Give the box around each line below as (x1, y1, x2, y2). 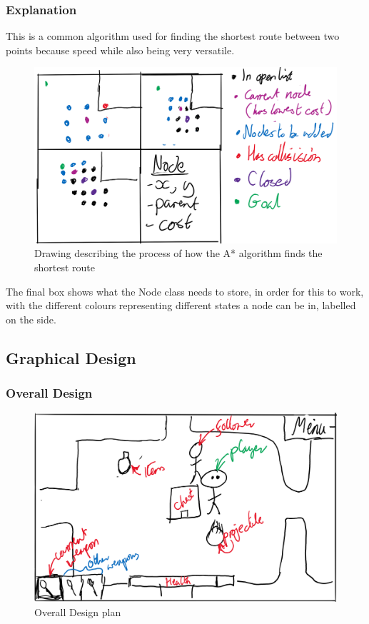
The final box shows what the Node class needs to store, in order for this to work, (6, 283, 364, 298)
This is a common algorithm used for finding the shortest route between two (6, 29, 340, 44)
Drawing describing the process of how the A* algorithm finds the (34, 246, 323, 261)
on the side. (6, 311, 56, 326)
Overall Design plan (34, 604, 121, 619)
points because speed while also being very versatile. (6, 42, 235, 57)
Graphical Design (6, 346, 136, 368)
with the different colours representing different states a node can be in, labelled (6, 298, 356, 313)
